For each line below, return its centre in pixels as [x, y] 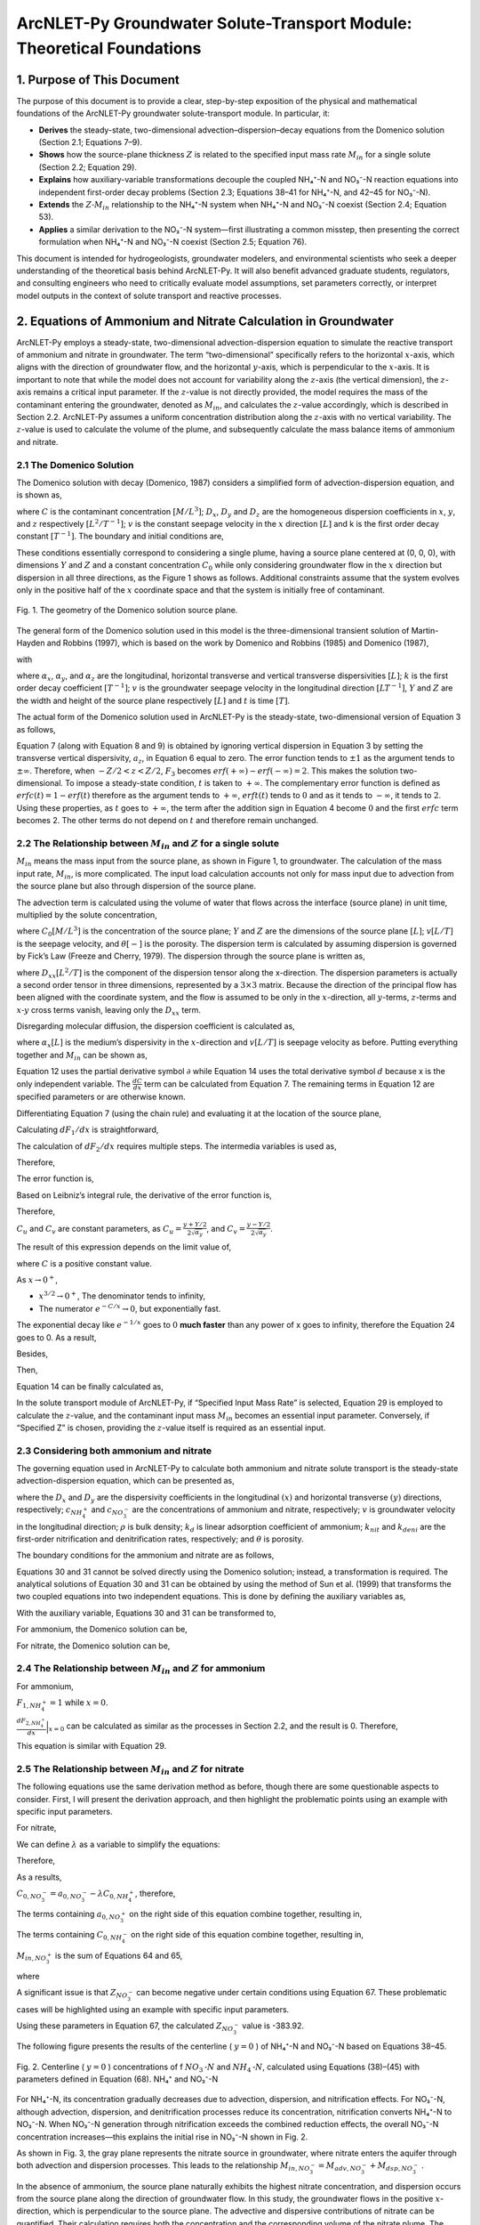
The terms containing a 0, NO [68, 1915]
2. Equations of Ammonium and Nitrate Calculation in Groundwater [205, 321]
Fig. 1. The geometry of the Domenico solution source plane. [127, 611]
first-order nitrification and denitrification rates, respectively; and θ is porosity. [160, 1539]
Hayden [31, 643]
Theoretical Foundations [109, 48]
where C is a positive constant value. [84, 1263]
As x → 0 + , [37, 1279]
